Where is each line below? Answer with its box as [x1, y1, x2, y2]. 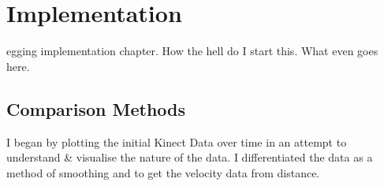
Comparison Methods [6, 96, 186, 121]
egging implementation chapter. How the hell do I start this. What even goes [6, 43, 378, 59]
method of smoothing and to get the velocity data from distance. [6, 164, 320, 180]
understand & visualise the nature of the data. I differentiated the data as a [6, 149, 373, 166]
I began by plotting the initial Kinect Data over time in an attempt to [6, 133, 347, 150]
